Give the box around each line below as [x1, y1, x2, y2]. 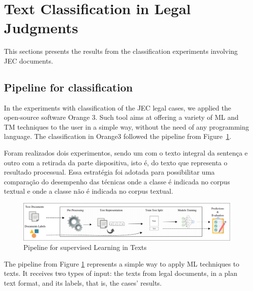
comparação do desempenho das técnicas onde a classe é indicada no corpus [4, 176, 230, 186]
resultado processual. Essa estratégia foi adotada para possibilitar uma [4, 167, 215, 177]
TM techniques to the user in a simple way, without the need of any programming [4, 121, 249, 132]
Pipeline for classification [4, 79, 133, 94]
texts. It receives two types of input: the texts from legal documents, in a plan [4, 268, 237, 278]
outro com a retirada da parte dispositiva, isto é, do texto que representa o [4, 157, 228, 167]
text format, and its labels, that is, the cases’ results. [4, 278, 162, 288]
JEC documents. [4, 55, 53, 66]
